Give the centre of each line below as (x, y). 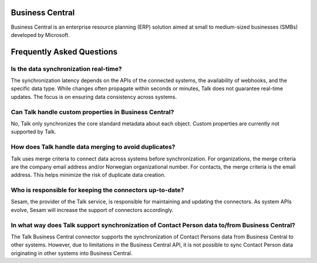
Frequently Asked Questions (64, 52)
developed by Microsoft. (40, 35)
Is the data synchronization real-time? (67, 69)
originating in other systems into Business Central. (72, 253)
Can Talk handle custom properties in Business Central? (92, 112)
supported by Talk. (33, 132)
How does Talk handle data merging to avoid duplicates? (93, 147)
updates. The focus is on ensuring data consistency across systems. (94, 97)
